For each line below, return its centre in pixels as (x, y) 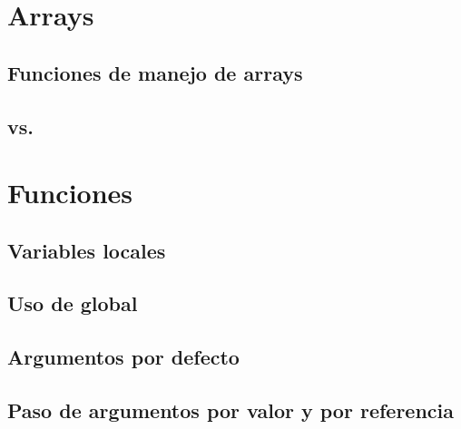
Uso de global (73, 303)
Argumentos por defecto (123, 357)
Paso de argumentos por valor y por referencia (231, 410)
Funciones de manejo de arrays (155, 72)
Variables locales (87, 250)
